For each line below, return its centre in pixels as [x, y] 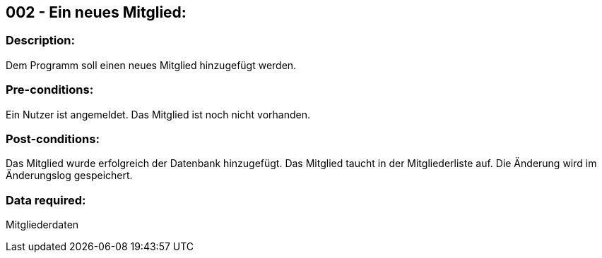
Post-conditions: [53, 139]
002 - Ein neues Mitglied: [96, 12]
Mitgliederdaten [42, 225]
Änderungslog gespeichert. [69, 176]
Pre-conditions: [50, 90]
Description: [40, 41]
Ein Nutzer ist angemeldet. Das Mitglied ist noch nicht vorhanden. [158, 114]
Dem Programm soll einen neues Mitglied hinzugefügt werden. [151, 65]
